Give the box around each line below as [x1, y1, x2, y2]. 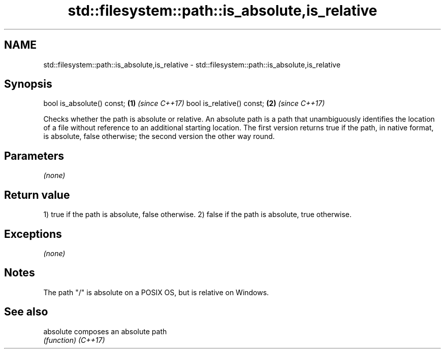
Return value [4, 188, 70, 201]
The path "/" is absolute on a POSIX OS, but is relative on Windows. [43, 288, 269, 297]
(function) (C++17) [43, 335, 105, 344]
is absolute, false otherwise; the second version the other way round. [43, 132, 275, 141]
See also [4, 305, 48, 319]
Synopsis [4, 78, 52, 91]
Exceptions [4, 227, 62, 240]
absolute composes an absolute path [43, 327, 167, 336]
